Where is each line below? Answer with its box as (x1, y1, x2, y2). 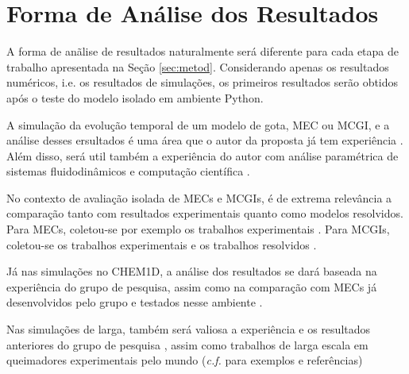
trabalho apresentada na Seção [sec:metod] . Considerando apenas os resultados (6, 58, 389, 75)
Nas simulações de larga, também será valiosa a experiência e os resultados (6, 321, 371, 337)
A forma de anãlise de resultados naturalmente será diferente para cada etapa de (6, 43, 399, 60)
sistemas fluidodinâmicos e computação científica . (6, 163, 250, 179)
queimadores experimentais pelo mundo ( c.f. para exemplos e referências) (6, 352, 363, 368)
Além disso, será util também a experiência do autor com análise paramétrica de (6, 147, 399, 164)
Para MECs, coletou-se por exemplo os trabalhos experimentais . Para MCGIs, (6, 221, 390, 237)
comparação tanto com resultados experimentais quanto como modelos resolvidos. (6, 205, 403, 222)
